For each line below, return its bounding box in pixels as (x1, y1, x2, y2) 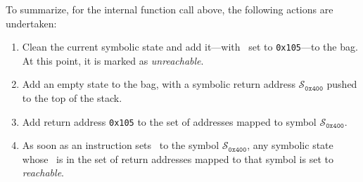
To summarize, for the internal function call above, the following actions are (6, 2, 333, 16)
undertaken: (6, 15, 57, 30)
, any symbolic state (247, 138, 333, 152)
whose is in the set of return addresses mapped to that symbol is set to (22, 151, 333, 166)
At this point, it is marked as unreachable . (22, 53, 204, 67)
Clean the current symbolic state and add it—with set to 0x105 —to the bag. (22, 39, 358, 54)
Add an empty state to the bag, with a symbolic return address (22, 77, 295, 91)
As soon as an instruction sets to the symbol (22, 138, 219, 152)
